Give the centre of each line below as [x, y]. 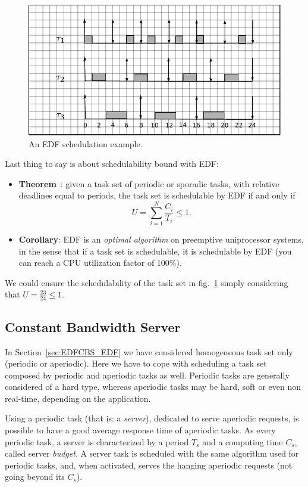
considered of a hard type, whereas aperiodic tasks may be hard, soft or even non [153, 387]
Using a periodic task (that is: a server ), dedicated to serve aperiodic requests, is [152, 418]
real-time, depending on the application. [78, 398]
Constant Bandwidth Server [93, 326]
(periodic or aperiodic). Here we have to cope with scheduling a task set [136, 363]
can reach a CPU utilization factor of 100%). [100, 263]
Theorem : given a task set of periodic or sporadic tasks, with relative [149, 183]
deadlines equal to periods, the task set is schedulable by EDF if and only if [157, 195]
